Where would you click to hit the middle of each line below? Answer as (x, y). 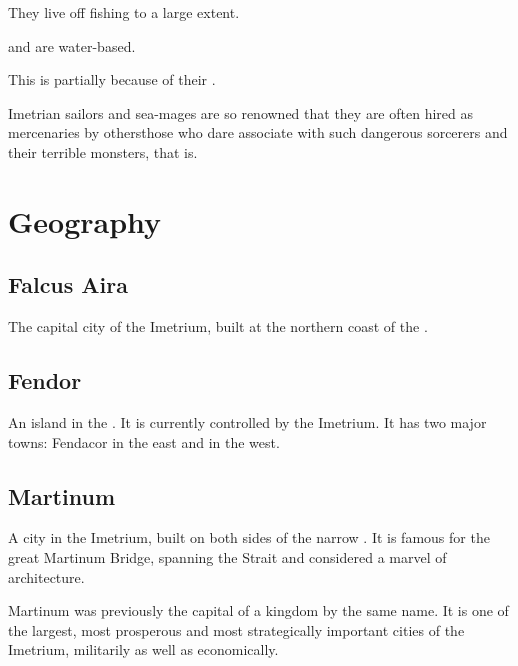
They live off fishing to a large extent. (124, 12)
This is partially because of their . (112, 79)
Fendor (45, 380)
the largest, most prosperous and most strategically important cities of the (236, 629)
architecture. (46, 576)
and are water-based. (72, 45)
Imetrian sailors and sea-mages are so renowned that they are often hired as (240, 112)
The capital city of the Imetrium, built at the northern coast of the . (218, 326)
